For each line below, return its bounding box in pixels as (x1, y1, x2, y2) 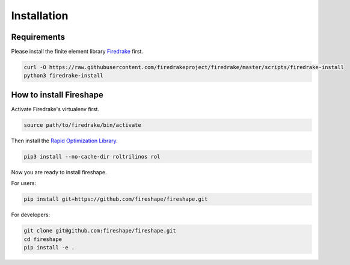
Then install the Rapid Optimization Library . (11, 137, 118, 144)
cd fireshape (23, 236, 63, 243)
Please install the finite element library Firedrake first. (11, 48, 144, 55)
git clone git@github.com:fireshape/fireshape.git (23, 227, 177, 234)
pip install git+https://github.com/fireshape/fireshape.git (23, 196, 208, 203)
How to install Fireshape (11, 90, 103, 100)
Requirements (11, 32, 66, 42)
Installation (11, 9, 69, 22)
